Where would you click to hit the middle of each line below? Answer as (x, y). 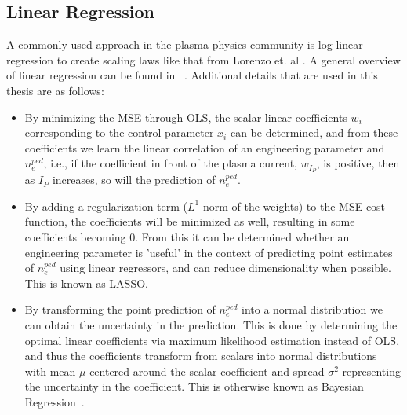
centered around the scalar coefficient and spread (207, 371)
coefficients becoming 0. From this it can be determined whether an (187, 237)
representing (371, 371)
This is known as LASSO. (86, 283)
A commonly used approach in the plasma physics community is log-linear (185, 44)
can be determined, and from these (314, 132)
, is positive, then (358, 163)
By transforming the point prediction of (120, 309)
